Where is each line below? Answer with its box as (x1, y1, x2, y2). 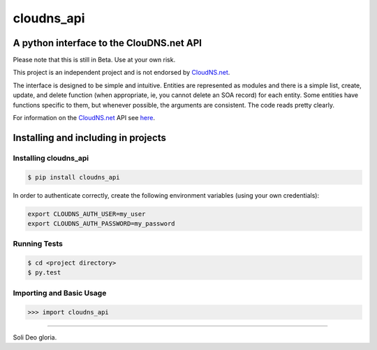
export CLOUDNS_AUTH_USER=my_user (27, 210, 146, 218)
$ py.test (27, 269, 61, 277)
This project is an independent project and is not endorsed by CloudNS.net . (13, 68, 230, 77)
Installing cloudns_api (13, 153, 89, 163)
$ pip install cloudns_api (27, 173, 120, 181)
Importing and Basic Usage (13, 288, 107, 298)
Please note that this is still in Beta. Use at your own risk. (13, 56, 176, 64)
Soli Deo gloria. (13, 333, 57, 342)
